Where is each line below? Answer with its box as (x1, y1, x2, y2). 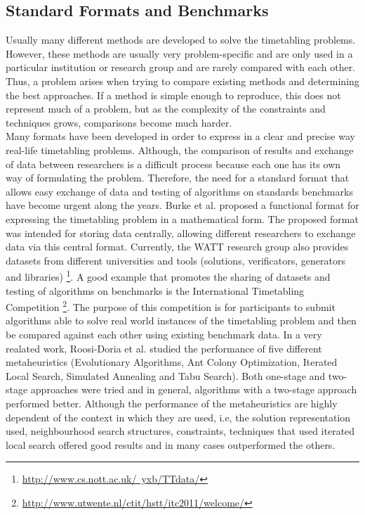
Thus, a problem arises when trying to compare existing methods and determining (6, 73, 359, 88)
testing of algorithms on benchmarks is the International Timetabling (6, 283, 305, 298)
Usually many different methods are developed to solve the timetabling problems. (6, 32, 356, 47)
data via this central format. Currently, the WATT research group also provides (6, 239, 349, 254)
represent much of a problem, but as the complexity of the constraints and (6, 101, 326, 116)
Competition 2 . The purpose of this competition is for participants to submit (6, 298, 336, 314)
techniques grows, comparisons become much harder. (6, 115, 232, 129)
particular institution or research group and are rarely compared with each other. (6, 60, 356, 75)
